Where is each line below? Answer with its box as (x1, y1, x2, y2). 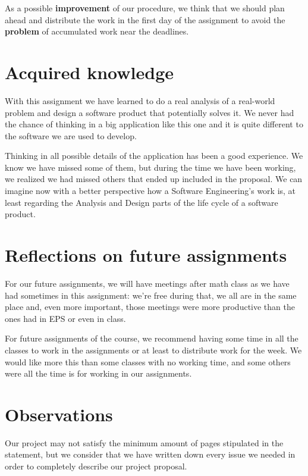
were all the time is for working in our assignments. (5, 367, 192, 380)
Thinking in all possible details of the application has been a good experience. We (5, 149, 303, 162)
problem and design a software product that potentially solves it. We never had (5, 106, 294, 118)
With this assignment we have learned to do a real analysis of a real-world (5, 94, 275, 107)
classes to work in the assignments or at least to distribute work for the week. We (5, 343, 302, 356)
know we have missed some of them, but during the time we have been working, (5, 161, 296, 173)
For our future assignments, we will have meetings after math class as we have (5, 277, 290, 289)
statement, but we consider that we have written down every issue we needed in (5, 448, 296, 461)
